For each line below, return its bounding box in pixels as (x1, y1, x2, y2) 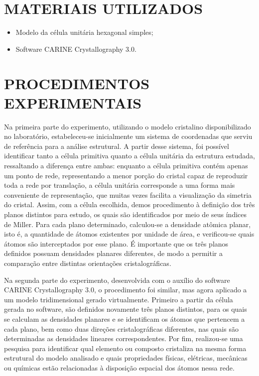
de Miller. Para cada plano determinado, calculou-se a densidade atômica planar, (4, 219, 251, 229)
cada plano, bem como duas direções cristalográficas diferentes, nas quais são (4, 323, 239, 334)
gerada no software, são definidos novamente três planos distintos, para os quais (4, 304, 247, 314)
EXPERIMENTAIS (4, 92, 142, 113)
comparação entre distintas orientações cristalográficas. (4, 257, 171, 268)
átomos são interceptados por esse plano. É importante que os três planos (4, 238, 229, 249)
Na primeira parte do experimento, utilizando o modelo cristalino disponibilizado (4, 121, 251, 131)
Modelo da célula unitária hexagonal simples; (15, 27, 153, 37)
